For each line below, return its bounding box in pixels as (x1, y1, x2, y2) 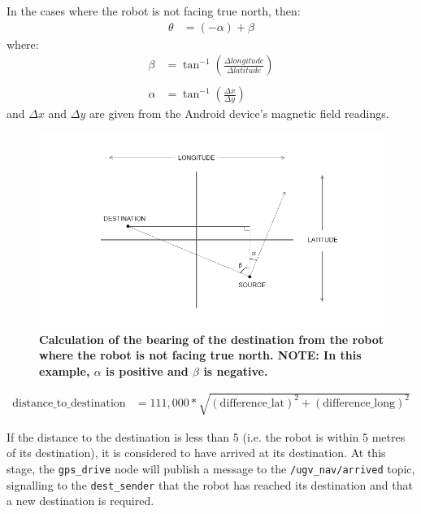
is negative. (203, 362, 268, 379)
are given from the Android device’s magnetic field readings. (89, 105, 389, 122)
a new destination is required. (7, 492, 154, 509)
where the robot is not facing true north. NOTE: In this (39, 346, 362, 364)
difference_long (323, 397, 395, 409)
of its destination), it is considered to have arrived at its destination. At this (7, 444, 386, 461)
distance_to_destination (12, 397, 126, 409)
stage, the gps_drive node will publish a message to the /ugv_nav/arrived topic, (7, 460, 415, 477)
